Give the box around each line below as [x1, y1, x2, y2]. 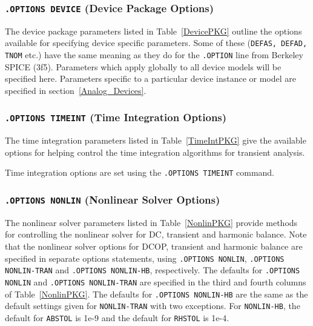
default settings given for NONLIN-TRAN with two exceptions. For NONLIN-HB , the [5, 299, 300, 312]
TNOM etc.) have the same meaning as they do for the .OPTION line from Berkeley [5, 48, 303, 61]
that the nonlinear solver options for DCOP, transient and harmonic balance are [5, 240, 303, 253]
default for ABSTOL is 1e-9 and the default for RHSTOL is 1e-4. [5, 311, 229, 324]
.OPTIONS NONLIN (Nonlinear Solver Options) [5, 192, 220, 207]
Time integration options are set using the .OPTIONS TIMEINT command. [5, 166, 275, 179]
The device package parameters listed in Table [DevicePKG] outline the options [5, 24, 302, 37]
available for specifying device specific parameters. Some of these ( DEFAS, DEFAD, [5, 36, 308, 49]
